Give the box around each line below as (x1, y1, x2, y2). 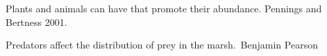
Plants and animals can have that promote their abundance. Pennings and (6, 1, 322, 15)
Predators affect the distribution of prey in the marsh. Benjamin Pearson (6, 38, 318, 52)
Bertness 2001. (6, 14, 67, 29)
